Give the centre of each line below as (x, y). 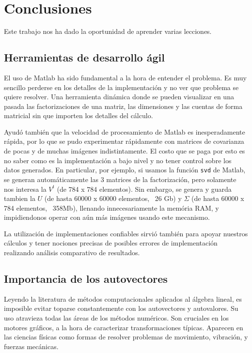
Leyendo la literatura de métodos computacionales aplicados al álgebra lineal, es (123, 299)
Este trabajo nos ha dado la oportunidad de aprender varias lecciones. (108, 31)
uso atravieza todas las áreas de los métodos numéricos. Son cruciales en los (116, 318)
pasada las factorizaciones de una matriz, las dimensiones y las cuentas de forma (123, 106)
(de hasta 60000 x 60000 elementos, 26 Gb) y (113, 198)
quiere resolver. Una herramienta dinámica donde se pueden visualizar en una (119, 97)
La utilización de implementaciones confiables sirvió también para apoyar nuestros (126, 233)
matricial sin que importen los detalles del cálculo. (79, 115)
